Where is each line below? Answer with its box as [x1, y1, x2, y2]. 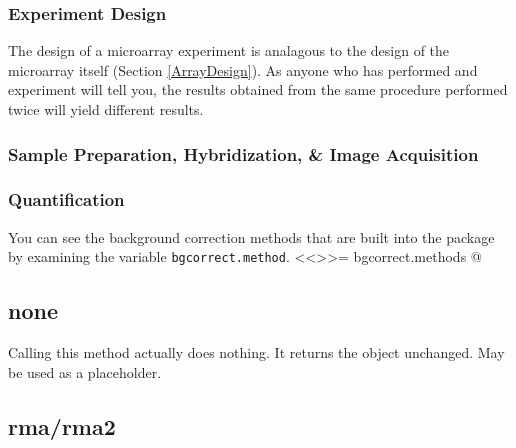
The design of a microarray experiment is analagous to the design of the [8, 40, 450, 61]
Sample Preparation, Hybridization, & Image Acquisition [8, 141, 479, 166]
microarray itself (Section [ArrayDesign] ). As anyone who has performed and [8, 59, 478, 80]
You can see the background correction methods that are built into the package [8, 226, 495, 247]
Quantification [8, 187, 125, 212]
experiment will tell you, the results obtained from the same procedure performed [8, 79, 508, 100]
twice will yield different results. [8, 99, 204, 119]
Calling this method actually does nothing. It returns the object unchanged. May [8, 342, 505, 363]
